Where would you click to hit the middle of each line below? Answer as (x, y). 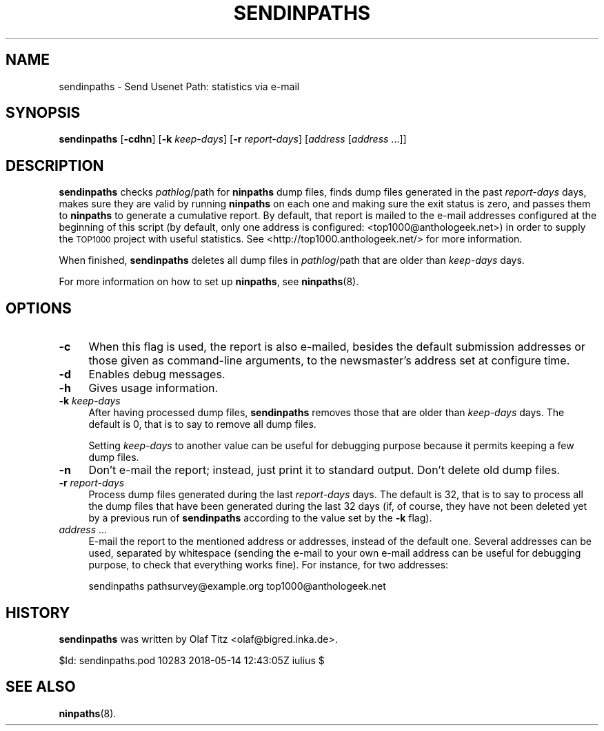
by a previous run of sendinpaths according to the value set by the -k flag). (260, 518)
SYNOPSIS (43, 113)
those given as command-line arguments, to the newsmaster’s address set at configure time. (329, 361)
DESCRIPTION (55, 165)
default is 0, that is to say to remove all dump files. (202, 424)
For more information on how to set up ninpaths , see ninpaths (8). (209, 282)
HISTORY (38, 612)
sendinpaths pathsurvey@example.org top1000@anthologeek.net (237, 586)
